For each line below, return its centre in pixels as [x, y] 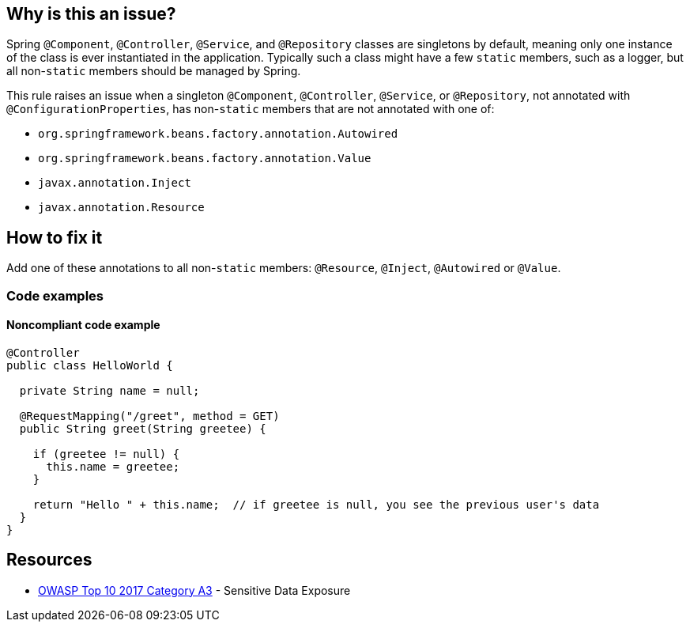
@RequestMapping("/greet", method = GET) [149, 416]
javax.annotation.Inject [115, 183]
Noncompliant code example [83, 325]
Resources [49, 560]
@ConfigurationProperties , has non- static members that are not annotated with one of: [251, 109]
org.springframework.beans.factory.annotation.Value [205, 159]
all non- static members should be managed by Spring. [154, 71]
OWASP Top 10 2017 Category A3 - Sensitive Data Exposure [194, 590]
